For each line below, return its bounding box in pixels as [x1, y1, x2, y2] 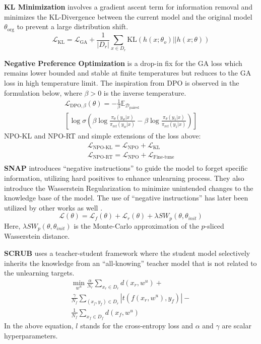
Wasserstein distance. [4, 231, 70, 241]
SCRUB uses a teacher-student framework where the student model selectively [4, 247, 250, 258]
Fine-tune [153, 155, 174, 160]
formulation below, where [4, 87, 82, 98]
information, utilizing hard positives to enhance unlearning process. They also [4, 173, 244, 183]
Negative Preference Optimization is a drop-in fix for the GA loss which [4, 57, 242, 68]
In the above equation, [4, 320, 74, 331]
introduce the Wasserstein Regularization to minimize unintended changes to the [4, 182, 253, 193]
